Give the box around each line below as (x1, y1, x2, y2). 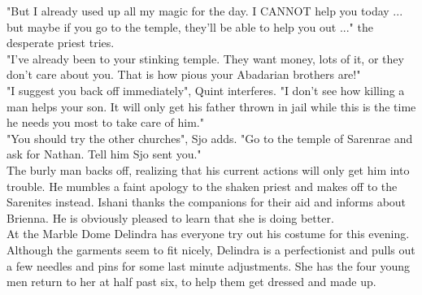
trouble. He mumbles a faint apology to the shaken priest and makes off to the (7, 177, 398, 194)
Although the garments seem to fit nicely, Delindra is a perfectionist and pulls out (7, 241, 415, 258)
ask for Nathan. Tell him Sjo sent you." (7, 145, 202, 163)
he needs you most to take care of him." (7, 114, 204, 131)
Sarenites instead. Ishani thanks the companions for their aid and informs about (7, 193, 407, 210)
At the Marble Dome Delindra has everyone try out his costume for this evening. (7, 225, 410, 242)
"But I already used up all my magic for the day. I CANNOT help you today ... (7, 2, 403, 19)
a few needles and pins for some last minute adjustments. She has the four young (7, 257, 411, 274)
